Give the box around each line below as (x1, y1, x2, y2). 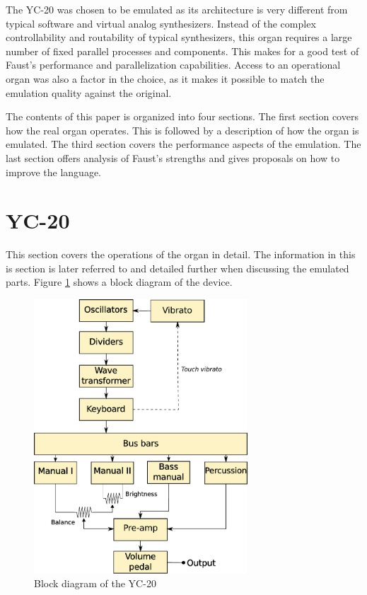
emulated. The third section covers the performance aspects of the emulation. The (6, 137, 361, 151)
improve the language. (6, 164, 101, 179)
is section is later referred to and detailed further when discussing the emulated (6, 260, 349, 275)
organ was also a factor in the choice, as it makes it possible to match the (6, 71, 325, 86)
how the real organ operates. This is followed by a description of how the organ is (6, 122, 359, 137)
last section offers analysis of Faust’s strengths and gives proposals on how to (6, 150, 340, 165)
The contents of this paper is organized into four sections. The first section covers (6, 109, 359, 124)
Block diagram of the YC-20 (34, 576, 156, 591)
